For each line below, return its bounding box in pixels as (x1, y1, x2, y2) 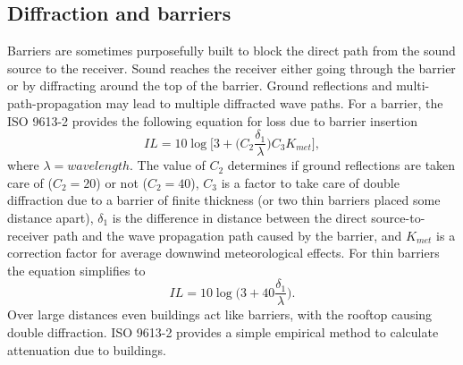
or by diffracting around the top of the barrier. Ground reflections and (7, 76, 392, 95)
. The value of (130, 156, 206, 174)
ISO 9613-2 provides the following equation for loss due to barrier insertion (7, 111, 418, 130)
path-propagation (7, 93, 102, 112)
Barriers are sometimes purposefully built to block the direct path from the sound (7, 41, 456, 60)
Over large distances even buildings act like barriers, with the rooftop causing (7, 305, 433, 324)
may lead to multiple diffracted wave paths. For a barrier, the (105, 93, 443, 112)
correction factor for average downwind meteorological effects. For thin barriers (7, 243, 440, 262)
